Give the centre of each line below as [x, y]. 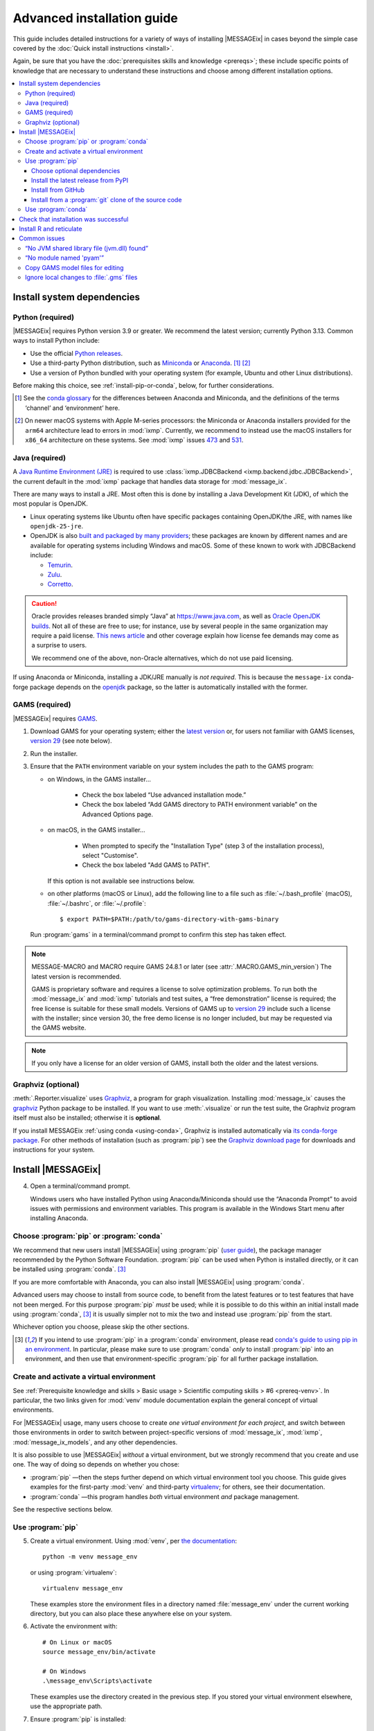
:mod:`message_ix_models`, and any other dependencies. [95, 1442]
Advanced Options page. [118, 814]
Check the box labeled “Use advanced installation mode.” [164, 795]
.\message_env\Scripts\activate [97, 1681]
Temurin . [60, 565]
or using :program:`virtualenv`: [73, 1572]
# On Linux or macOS [77, 1642]
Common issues [42, 238]
